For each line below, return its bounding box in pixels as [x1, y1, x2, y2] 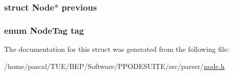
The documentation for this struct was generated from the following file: [4, 44, 229, 54]
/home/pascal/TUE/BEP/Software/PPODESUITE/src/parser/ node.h [4, 60, 225, 71]
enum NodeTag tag [4, 24, 84, 36]
